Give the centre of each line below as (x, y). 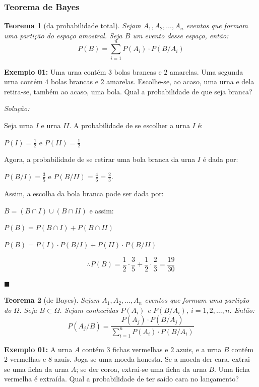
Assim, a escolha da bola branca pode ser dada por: (84, 193)
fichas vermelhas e (140, 349)
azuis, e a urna (199, 349)
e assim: (102, 210)
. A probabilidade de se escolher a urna (129, 125)
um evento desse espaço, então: (181, 35)
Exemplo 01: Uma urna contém (55, 71)
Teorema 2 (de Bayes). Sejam (52, 300)
